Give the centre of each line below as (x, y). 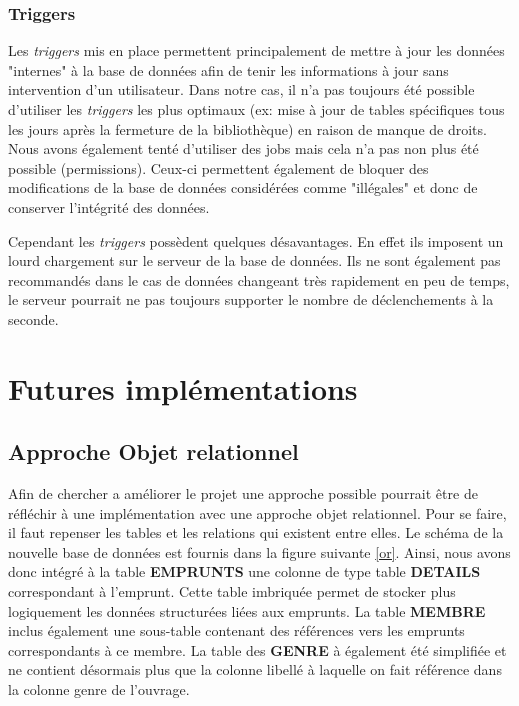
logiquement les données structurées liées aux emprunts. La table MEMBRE (247, 610)
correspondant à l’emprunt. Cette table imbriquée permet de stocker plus (232, 591)
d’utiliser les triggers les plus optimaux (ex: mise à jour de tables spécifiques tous (256, 109)
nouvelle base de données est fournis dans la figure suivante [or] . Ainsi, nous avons (259, 551)
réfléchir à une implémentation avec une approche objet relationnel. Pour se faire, (257, 512)
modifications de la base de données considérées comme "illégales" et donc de (243, 187)
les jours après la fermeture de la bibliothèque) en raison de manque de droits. (247, 128)
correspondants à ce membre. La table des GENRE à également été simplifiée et (257, 649)
